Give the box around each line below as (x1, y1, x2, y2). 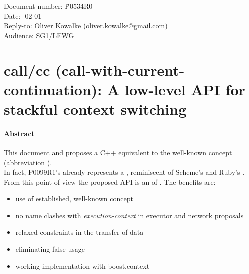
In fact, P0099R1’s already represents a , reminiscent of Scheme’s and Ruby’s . (4, 167, 245, 177)
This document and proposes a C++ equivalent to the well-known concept (4, 147, 232, 157)
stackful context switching (4, 98, 187, 119)
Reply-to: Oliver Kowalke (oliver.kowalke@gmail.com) (4, 20, 168, 31)
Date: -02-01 (4, 10, 42, 21)
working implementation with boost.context (15, 260, 150, 271)
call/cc (4, 59, 50, 80)
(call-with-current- (55, 59, 185, 80)
